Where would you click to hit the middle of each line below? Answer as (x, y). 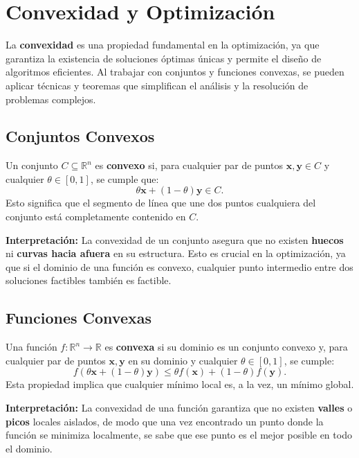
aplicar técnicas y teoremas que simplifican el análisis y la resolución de (157, 85)
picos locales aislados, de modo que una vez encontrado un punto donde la (165, 421)
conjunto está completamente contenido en (96, 217)
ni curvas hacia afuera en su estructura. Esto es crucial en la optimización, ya (176, 253)
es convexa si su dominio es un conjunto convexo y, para (226, 347)
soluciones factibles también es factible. (89, 280)
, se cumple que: (125, 178)
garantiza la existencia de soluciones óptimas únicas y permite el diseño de (164, 58)
